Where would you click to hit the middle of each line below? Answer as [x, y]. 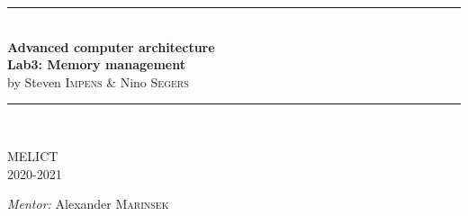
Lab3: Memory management [96, 64]
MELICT [33, 155]
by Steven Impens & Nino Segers [98, 81]
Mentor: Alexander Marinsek [88, 204]
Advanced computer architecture [111, 46]
